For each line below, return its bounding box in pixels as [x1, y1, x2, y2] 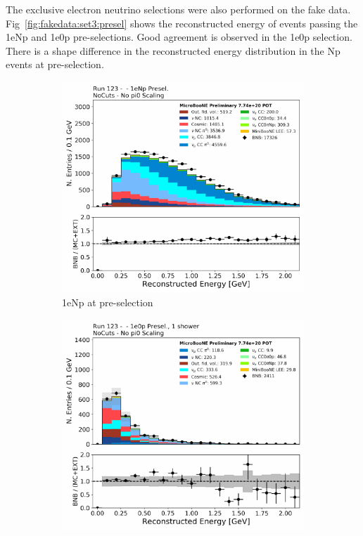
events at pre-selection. [6, 57, 104, 72]
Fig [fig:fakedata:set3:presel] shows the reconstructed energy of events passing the [6, 15, 358, 30]
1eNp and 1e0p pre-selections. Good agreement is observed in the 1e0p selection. [6, 30, 352, 44]
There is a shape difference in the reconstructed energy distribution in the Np [6, 43, 340, 58]
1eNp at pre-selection [62, 295, 153, 310]
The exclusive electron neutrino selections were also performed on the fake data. [6, 2, 351, 16]
